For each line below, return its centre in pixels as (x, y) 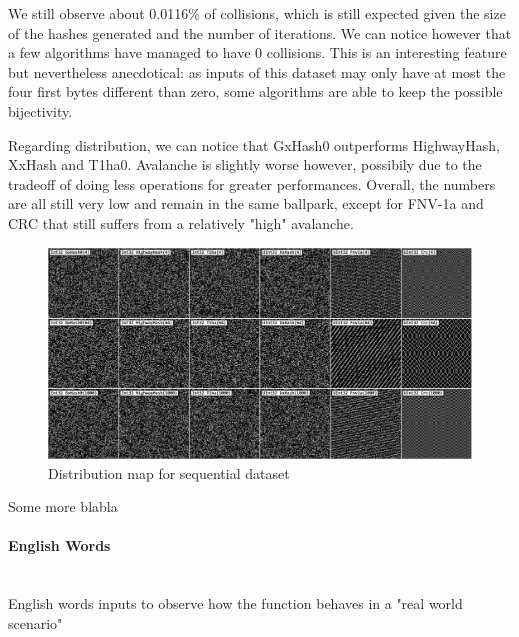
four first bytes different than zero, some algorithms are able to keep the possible (255, 91)
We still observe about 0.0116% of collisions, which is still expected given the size (257, 13)
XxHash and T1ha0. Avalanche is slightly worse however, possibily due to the (245, 164)
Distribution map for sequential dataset (169, 472)
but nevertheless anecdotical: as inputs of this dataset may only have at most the (257, 71)
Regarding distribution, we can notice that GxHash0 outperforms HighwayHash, (254, 144)
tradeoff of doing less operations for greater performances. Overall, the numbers (252, 183)
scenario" (35, 622)
